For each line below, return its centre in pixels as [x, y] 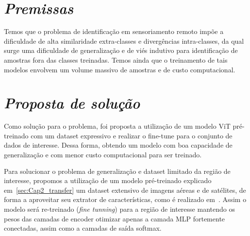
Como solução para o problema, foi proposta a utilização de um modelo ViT [117, 126]
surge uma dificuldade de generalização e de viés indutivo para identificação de [121, 50]
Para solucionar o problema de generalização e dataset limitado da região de [117, 171]
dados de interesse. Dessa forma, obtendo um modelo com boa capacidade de [118, 145]
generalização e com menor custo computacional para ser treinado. [103, 154]
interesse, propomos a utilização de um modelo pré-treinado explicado [108, 180]
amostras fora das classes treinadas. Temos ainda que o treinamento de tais [116, 59]
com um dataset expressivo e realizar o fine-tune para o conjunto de [132, 135]
